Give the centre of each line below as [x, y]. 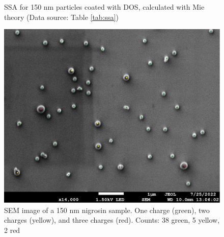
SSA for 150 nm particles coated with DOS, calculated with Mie [104, 7]
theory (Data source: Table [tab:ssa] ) [61, 17]
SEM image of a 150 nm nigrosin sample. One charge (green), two [107, 210]
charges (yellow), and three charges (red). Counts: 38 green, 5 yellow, [112, 220]
